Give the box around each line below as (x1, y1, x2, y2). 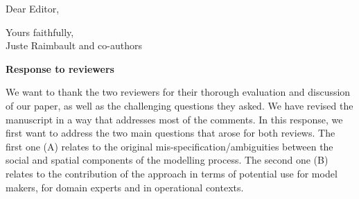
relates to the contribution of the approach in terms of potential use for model (6, 166, 338, 180)
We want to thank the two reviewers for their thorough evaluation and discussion (6, 85, 351, 99)
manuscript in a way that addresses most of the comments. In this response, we (6, 112, 343, 126)
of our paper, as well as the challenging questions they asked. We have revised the (6, 98, 353, 112)
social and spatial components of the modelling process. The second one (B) (6, 153, 329, 167)
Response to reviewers (6, 61, 114, 76)
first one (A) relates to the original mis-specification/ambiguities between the (6, 139, 333, 153)
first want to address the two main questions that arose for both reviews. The (6, 126, 335, 140)
